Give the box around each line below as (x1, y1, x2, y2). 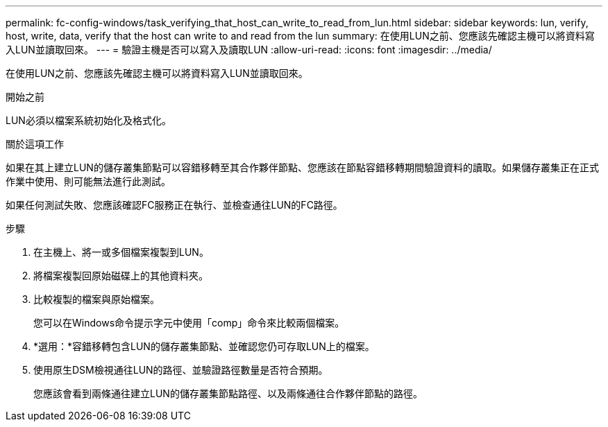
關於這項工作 (6, 138, 64, 150)
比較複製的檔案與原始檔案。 (33, 293, 160, 305)
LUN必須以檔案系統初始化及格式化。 (6, 114, 171, 126)
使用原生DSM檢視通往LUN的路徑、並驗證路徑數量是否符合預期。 (33, 364, 328, 376)
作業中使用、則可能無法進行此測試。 (6, 175, 171, 187)
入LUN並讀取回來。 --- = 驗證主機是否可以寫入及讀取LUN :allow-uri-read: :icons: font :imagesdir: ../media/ (6, 44, 492, 55)
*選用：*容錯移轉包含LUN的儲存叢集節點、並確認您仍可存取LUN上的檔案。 (33, 340, 375, 352)
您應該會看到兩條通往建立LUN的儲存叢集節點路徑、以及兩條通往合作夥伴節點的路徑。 (33, 387, 423, 399)
